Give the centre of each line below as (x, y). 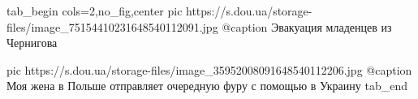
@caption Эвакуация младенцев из (307, 26)
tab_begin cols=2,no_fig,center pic (95, 11)
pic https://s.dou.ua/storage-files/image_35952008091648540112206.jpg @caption (209, 69)
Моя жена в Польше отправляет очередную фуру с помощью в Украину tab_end (207, 86)
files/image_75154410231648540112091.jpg (112, 26)
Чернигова (32, 43)
